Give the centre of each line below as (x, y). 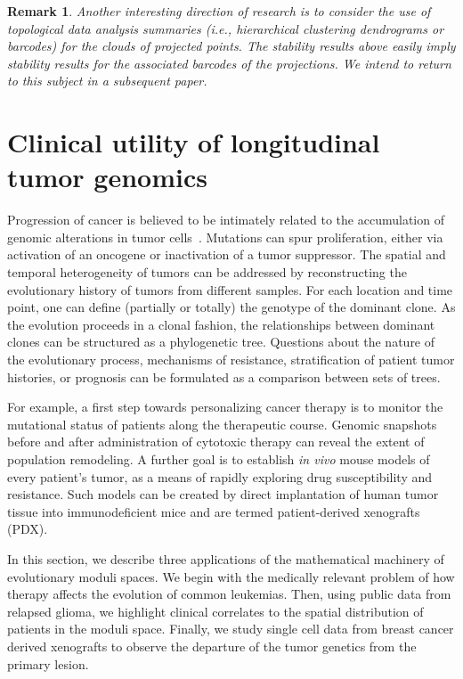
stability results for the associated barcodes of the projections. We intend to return (229, 63)
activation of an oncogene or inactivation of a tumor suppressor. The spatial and (227, 254)
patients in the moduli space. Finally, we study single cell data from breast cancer (231, 629)
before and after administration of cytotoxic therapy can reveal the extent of (216, 442)
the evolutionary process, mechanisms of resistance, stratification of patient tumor (231, 360)
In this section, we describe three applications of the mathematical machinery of (226, 558)
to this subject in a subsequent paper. (107, 81)
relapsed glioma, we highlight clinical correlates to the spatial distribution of (215, 611)
